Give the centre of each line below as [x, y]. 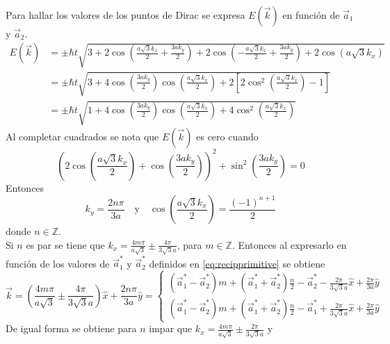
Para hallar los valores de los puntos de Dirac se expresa [125, 14]
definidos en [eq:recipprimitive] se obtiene [237, 263]
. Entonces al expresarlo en [289, 244]
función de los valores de [58, 263]
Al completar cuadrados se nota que [82, 137]
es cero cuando [227, 137]
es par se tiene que [65, 244]
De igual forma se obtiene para [71, 328]
